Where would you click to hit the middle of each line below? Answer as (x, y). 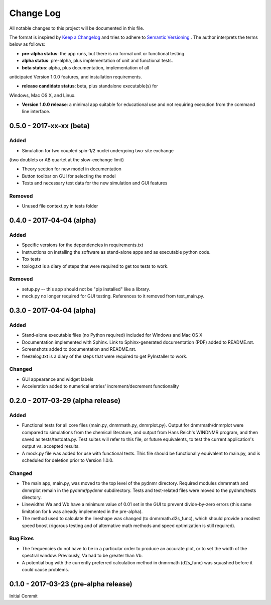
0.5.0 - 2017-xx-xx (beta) (49, 126)
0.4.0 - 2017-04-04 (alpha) (53, 220)
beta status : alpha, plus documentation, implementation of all (85, 67)
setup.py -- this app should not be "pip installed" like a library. (86, 289)
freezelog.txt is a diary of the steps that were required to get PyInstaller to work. (105, 356)
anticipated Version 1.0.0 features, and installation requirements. (76, 77)
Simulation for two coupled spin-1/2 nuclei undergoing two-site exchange (98, 150)
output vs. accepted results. (51, 446)
